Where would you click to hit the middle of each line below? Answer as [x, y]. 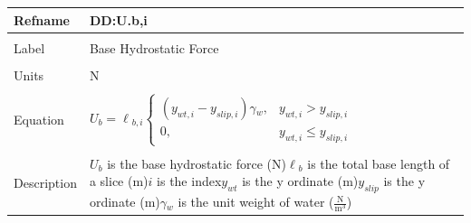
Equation [39, 119]
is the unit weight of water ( [256, 202]
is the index [189, 181]
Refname [42, 19]
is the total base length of [379, 163]
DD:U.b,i [118, 19]
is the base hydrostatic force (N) [197, 163]
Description [45, 183]
